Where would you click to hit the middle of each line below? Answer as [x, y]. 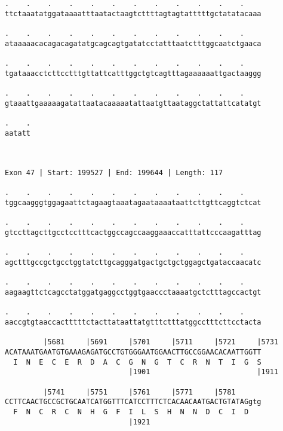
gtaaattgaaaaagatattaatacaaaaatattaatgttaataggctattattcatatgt [133, 103]
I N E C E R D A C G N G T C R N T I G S [137, 362]
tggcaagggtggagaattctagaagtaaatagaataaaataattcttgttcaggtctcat [133, 203]
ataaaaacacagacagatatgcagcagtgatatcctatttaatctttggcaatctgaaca [133, 43]
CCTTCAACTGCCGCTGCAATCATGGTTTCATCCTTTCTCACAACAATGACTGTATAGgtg [133, 402]
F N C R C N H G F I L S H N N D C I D [131, 412]
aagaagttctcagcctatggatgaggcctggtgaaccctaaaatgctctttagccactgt [133, 293]
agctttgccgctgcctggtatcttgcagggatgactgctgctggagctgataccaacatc [133, 263]
